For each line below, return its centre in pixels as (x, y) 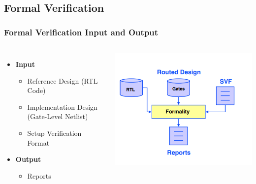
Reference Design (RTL (63, 80)
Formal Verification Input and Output (81, 32)
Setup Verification (54, 133)
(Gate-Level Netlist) (58, 116)
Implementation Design (62, 107)
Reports (39, 175)
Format (38, 142)
